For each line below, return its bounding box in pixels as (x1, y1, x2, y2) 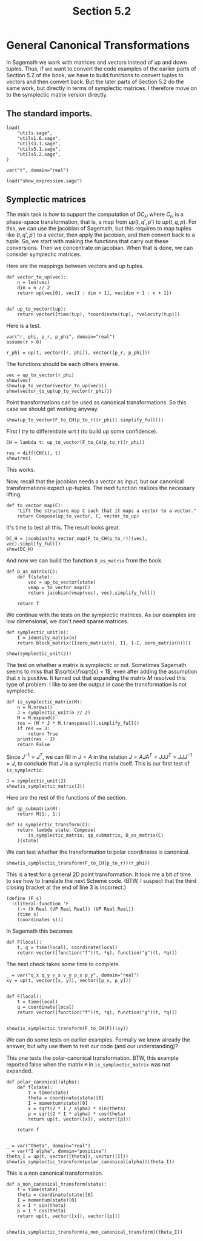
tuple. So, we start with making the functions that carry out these (6, 238, 168, 245)
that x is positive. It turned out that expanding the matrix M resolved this (6, 674, 186, 682)
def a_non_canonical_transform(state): (6, 1181, 107, 1187)
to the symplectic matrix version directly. (6, 91, 108, 98)
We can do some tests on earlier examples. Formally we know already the (6, 1036, 190, 1043)
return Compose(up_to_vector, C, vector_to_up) (17, 513, 139, 519)
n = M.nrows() (17, 704, 53, 711)
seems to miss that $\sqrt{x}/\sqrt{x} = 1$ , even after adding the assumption (6, 668, 198, 676)
